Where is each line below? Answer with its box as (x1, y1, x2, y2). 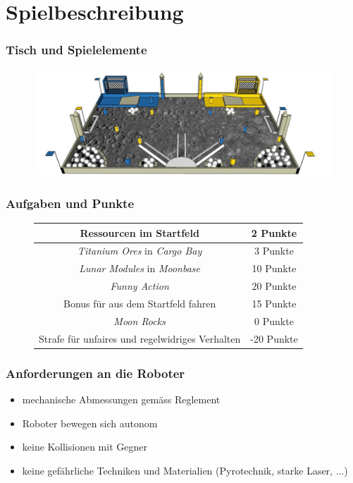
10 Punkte (252, 261, 297, 276)
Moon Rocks (113, 313, 166, 328)
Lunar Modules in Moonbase (79, 261, 201, 276)
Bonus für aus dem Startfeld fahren (63, 296, 216, 310)
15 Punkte (252, 296, 297, 310)
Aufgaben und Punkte (6, 194, 135, 212)
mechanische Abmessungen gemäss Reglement (22, 392, 221, 406)
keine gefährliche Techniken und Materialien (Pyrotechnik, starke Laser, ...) (22, 463, 348, 477)
